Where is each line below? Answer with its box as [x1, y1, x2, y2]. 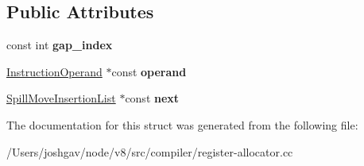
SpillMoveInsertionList [6, 90, 116, 106]
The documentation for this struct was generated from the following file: [6, 116, 358, 133]
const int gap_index [6, 37, 113, 53]
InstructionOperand [6, 63, 103, 79]
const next [125, 90, 180, 106]
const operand [111, 63, 187, 79]
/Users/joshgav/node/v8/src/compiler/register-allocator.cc [6, 143, 293, 160]
